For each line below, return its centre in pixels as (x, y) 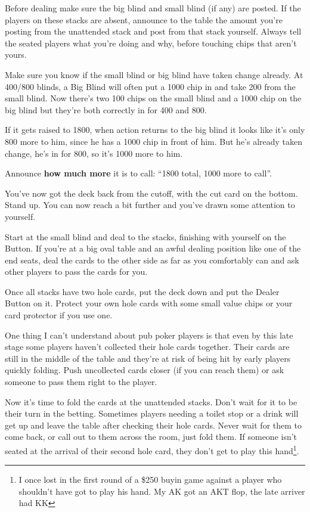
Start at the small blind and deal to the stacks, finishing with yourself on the (145, 236)
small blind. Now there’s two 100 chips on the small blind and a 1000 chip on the (153, 98)
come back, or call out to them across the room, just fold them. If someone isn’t (151, 437)
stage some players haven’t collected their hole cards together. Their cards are (147, 347)
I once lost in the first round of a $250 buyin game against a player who (150, 480)
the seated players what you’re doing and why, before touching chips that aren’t (151, 43)
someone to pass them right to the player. (81, 382)
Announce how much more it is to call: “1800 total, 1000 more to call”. (139, 173)
